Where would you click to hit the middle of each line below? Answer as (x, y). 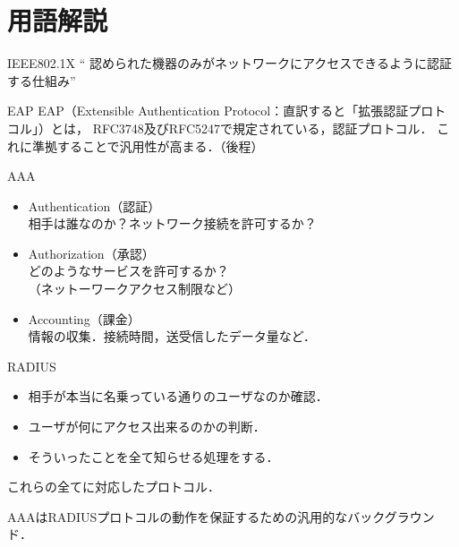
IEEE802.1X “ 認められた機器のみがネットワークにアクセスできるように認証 (230, 63)
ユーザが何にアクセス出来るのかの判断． (147, 427)
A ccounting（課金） (84, 318)
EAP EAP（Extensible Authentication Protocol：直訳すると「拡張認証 (208, 111)
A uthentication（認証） (94, 205)
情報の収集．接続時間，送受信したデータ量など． (172, 336)
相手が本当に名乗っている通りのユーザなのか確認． (178, 396)
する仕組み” (42, 80)
